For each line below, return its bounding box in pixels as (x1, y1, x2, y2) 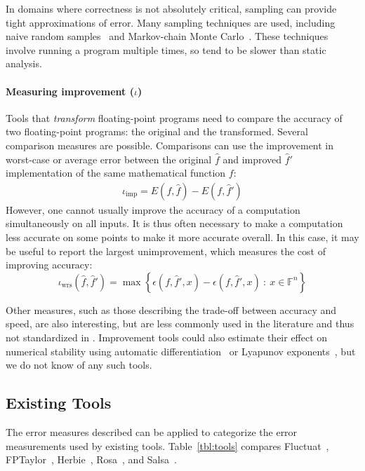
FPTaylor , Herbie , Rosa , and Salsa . (6, 452, 177, 467)
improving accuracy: (6, 257, 93, 272)
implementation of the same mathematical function (6, 165, 226, 180)
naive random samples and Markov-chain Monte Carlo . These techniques (6, 29, 328, 43)
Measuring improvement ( (6, 83, 134, 98)
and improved (223, 151, 282, 166)
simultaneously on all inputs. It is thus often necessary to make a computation (6, 216, 343, 231)
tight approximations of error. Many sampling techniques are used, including (6, 15, 336, 29)
